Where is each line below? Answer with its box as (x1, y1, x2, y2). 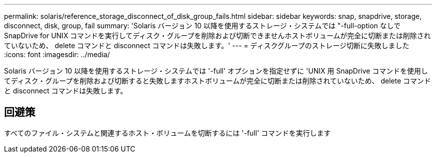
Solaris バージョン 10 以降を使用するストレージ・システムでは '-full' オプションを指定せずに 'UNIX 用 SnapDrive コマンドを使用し (4, 67, 428, 75)
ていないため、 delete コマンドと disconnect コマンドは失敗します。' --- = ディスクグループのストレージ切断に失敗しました (4, 41, 410, 50)
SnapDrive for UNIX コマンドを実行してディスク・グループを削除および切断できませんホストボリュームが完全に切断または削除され (4, 31, 431, 40)
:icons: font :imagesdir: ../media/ (4, 50, 110, 59)
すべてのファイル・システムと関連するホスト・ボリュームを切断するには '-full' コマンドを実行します (4, 128, 331, 137)
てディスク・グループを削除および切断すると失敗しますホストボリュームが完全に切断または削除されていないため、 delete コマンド (4, 77, 431, 85)
